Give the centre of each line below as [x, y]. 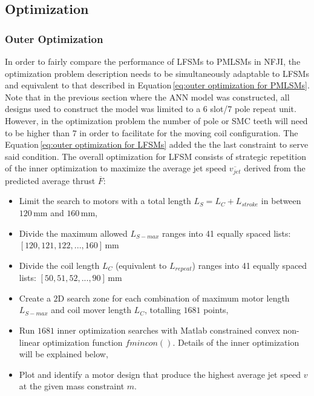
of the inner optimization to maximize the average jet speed [116, 168]
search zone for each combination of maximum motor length [178, 298]
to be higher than [38, 132]
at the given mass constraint [72, 386]
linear [30, 342]
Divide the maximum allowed [73, 233]
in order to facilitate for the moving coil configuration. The [189, 132]
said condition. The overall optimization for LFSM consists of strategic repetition [155, 156]
